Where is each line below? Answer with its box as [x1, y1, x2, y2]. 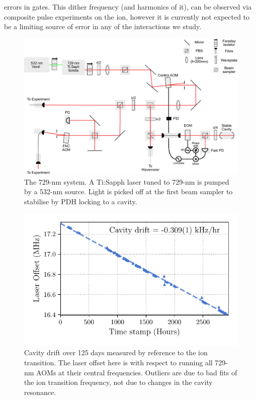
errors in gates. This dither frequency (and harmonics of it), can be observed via [4, 2, 252, 12]
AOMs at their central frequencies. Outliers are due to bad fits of [36, 367, 237, 377]
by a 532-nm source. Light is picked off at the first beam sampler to [24, 186, 233, 197]
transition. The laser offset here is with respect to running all [24, 357, 213, 367]
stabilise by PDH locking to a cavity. [24, 196, 137, 206]
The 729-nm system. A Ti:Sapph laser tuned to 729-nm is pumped [24, 176, 229, 187]
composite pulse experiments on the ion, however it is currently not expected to [4, 11, 250, 22]
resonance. [24, 386, 56, 397]
